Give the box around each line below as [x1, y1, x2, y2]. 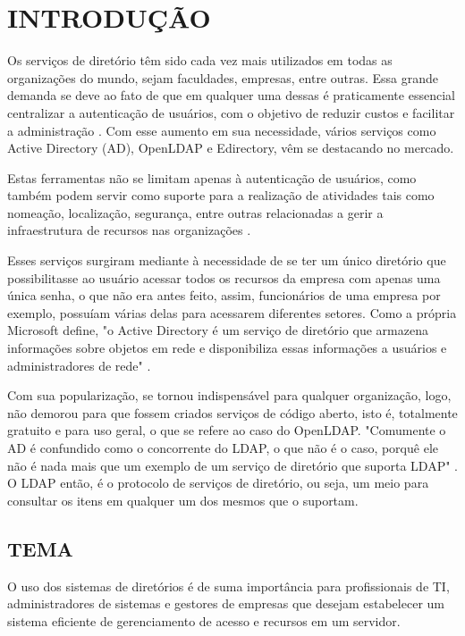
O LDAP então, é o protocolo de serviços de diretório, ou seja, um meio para [7, 473, 429, 492]
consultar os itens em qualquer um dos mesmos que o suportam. [7, 490, 359, 509]
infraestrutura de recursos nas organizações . [7, 221, 251, 239]
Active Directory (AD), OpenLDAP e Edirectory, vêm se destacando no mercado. [7, 138, 454, 157]
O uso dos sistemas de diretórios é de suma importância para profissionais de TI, [7, 576, 450, 595]
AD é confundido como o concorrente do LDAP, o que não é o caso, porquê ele [7, 439, 438, 456]
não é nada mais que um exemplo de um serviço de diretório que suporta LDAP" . [7, 456, 458, 474]
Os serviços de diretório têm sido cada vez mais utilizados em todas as [7, 51, 393, 70]
